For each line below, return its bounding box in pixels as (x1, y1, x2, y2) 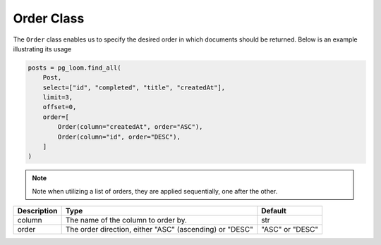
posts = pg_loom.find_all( (28, 63, 121, 72)
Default (261, 206, 287, 216)
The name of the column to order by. (65, 215, 187, 225)
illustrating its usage (13, 44, 72, 53)
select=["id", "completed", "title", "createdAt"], (42, 83, 226, 92)
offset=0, (42, 103, 77, 111)
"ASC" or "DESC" (261, 225, 319, 234)
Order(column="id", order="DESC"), (57, 132, 181, 141)
